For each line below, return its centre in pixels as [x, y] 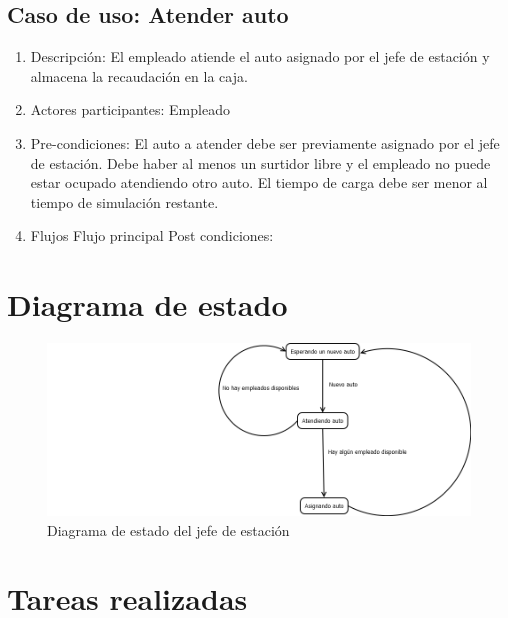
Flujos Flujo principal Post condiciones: [152, 235]
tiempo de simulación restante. [124, 201]
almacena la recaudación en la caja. [139, 75]
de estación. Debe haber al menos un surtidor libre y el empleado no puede [260, 162]
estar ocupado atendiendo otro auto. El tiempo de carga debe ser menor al [259, 182]
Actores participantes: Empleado [130, 109]
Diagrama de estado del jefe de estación [168, 529]
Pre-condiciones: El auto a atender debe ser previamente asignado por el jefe [265, 142]
